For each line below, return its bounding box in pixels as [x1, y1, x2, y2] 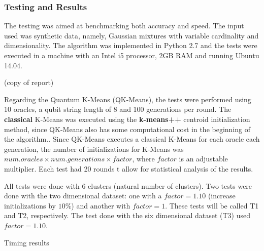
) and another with [71, 200, 130, 211]
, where [132, 153, 155, 164]
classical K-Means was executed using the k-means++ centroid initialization [4, 113, 250, 124]
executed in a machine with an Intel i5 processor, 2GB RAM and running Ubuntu [4, 50, 259, 60]
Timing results [4, 237, 49, 247]
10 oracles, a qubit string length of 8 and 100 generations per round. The [4, 104, 232, 114]
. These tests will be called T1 [165, 200, 259, 211]
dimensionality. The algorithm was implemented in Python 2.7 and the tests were [4, 40, 257, 51]
